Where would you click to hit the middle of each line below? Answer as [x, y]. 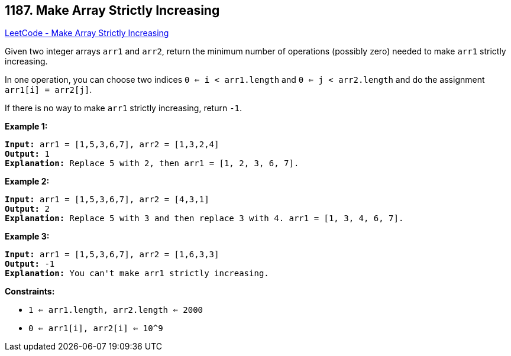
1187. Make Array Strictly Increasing [112, 10]
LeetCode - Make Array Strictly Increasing [87, 33]
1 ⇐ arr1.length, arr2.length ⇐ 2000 [116, 310]
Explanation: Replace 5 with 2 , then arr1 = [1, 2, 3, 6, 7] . [152, 164]
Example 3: [27, 237]
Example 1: [26, 127]
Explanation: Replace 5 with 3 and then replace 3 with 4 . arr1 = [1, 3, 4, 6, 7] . [204, 219]
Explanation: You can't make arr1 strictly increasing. [137, 274]
